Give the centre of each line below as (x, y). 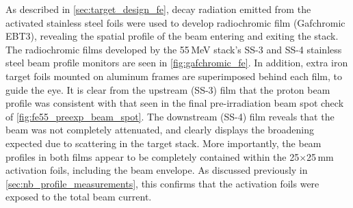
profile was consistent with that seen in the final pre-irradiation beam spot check (175, 103)
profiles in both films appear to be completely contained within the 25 (153, 156)
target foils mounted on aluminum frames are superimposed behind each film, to (174, 76)
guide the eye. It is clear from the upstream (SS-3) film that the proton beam (168, 89)
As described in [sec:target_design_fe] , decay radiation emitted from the (158, 9)
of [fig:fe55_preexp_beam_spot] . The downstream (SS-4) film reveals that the (170, 116)
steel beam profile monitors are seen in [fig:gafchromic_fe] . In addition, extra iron (177, 63)
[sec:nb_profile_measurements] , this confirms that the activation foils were (162, 183)
